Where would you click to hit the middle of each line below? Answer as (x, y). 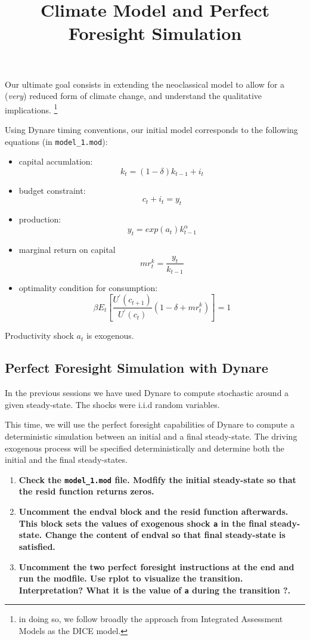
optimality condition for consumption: (88, 287)
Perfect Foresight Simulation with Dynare (137, 368)
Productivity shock (39, 336)
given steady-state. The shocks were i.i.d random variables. (112, 404)
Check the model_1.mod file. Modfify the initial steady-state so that (157, 479)
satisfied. (37, 546)
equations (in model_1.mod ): (56, 141)
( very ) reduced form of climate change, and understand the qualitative (134, 96)
